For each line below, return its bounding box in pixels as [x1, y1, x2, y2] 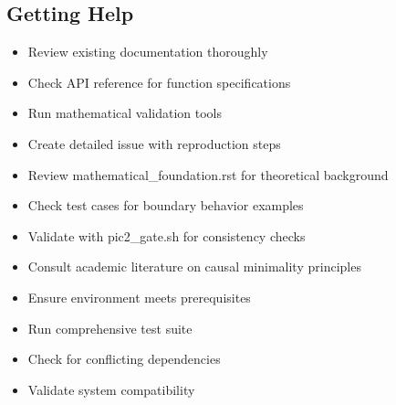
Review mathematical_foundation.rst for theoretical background [27, 165, 389, 184]
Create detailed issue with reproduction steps [27, 133, 281, 153]
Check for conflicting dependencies [27, 349, 221, 368]
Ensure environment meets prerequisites [27, 287, 251, 306]
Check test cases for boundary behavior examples [27, 196, 304, 215]
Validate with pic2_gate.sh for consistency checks [27, 226, 306, 245]
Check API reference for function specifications [27, 72, 291, 91]
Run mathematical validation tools [27, 103, 223, 123]
